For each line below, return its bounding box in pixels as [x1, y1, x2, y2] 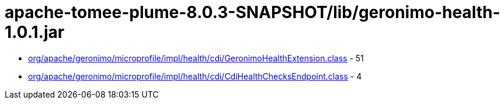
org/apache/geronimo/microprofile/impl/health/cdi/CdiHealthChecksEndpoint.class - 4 [28, 71, 362, 81]
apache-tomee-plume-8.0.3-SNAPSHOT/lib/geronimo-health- [5, 2, 500, 22]
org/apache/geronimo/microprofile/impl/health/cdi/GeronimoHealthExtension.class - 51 [28, 53, 364, 63]
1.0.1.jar [5, 22, 65, 42]
